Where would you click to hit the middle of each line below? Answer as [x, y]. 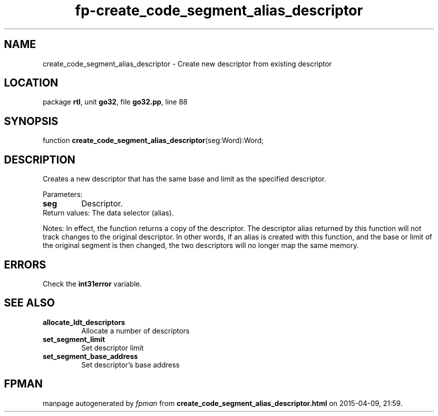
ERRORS [25, 264]
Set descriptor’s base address [130, 364]
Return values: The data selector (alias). [108, 213]
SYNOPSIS [31, 121]
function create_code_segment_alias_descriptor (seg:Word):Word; [153, 140]
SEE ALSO [29, 303]
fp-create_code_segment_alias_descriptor [219, 10]
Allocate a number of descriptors [135, 330]
